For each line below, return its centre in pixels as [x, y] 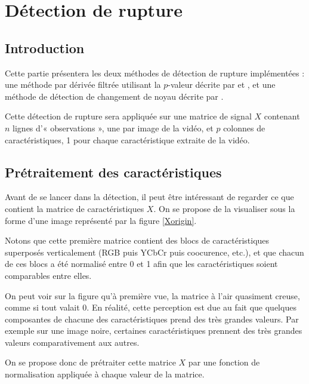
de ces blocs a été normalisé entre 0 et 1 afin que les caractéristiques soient [141, 264]
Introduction [45, 47]
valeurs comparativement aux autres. [72, 342]
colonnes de [244, 128]
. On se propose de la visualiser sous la [224, 208]
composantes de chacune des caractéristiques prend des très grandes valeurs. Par [152, 319]
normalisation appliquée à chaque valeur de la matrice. [105, 374]
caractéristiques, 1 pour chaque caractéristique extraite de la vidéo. [127, 139]
